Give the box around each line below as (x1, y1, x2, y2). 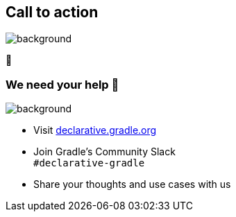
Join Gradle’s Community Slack (33, 146, 176, 158)
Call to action (6, 3, 99, 21)
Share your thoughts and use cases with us (33, 178, 231, 191)
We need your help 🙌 (6, 77, 119, 92)
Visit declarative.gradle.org (33, 124, 157, 137)
